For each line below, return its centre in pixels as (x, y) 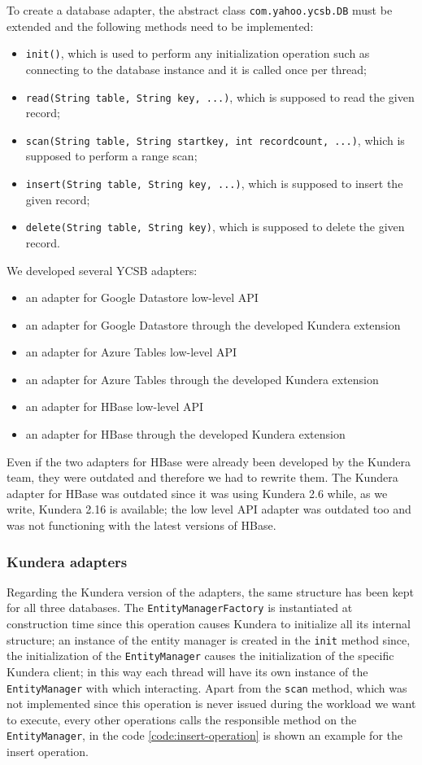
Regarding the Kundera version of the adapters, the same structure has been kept (210, 591)
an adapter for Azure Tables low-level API (131, 352)
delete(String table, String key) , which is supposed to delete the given (215, 227)
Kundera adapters (67, 561)
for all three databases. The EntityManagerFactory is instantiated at (180, 608)
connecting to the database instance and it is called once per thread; (196, 69)
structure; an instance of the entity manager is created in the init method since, (209, 639)
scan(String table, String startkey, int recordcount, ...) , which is (215, 140)
